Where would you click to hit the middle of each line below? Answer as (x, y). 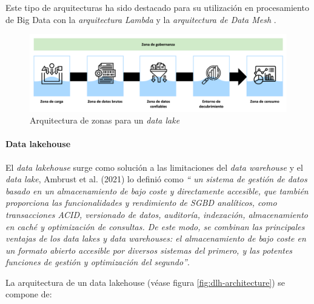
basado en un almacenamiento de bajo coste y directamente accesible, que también (157, 190)
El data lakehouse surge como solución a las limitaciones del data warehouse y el (154, 167)
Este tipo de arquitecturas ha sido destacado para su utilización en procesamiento (157, 7)
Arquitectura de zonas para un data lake (105, 120)
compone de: (29, 294)
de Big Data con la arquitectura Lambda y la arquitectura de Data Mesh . (141, 19)
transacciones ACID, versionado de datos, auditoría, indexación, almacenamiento (157, 214)
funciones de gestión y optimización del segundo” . (98, 262)
